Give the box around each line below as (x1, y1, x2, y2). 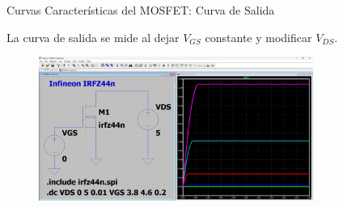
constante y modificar (205, 28, 312, 45)
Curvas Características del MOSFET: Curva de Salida (6, 2, 275, 18)
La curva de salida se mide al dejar (6, 28, 180, 45)
